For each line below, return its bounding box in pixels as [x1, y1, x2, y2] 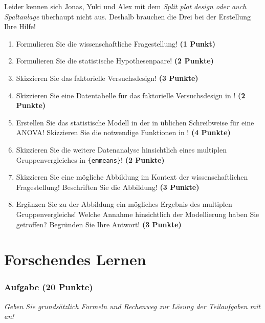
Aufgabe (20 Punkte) [4, 281, 93, 293]
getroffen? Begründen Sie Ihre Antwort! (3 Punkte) [16, 219, 182, 229]
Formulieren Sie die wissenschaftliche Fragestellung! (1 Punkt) [16, 38, 216, 49]
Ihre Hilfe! [4, 21, 36, 32]
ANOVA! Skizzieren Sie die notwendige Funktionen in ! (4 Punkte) [16, 127, 231, 138]
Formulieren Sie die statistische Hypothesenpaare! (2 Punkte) [16, 55, 214, 66]
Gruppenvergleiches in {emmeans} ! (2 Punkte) [16, 154, 165, 165]
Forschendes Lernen [4, 249, 146, 270]
